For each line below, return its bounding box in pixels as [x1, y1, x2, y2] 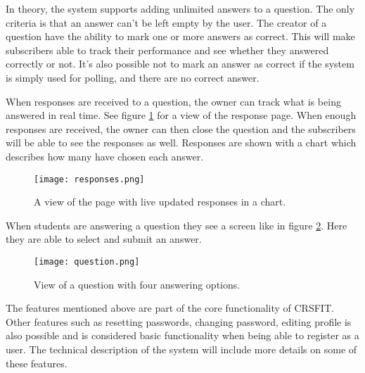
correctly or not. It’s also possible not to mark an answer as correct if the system [6, 56, 354, 71]
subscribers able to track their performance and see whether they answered [6, 42, 329, 57]
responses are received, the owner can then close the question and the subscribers [6, 121, 356, 136]
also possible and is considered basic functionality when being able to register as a [6, 328, 359, 343]
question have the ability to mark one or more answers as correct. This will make [6, 29, 355, 44]
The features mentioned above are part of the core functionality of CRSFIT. [6, 301, 334, 315]
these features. [6, 355, 68, 370]
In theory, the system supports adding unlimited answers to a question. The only [6, 1, 355, 15]
